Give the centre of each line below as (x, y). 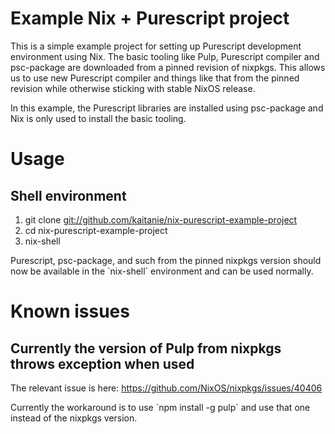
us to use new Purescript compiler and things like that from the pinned (155, 78)
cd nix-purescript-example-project (96, 230)
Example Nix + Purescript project (150, 18)
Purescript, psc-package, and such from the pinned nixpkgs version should (166, 260)
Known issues (70, 311)
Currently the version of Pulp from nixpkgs (146, 348)
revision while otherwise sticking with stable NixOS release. (133, 88)
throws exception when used (102, 363)
